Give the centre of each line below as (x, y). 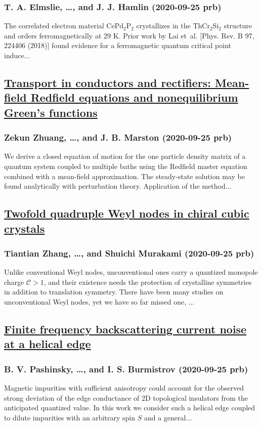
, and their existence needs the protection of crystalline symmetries (148, 282)
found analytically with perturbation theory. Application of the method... (118, 186)
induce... (17, 55)
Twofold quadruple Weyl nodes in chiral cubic (127, 213)
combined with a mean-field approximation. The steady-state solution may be (124, 176)
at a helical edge (48, 344)
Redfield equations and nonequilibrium (134, 97)
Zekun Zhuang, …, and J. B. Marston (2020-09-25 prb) (118, 137)
